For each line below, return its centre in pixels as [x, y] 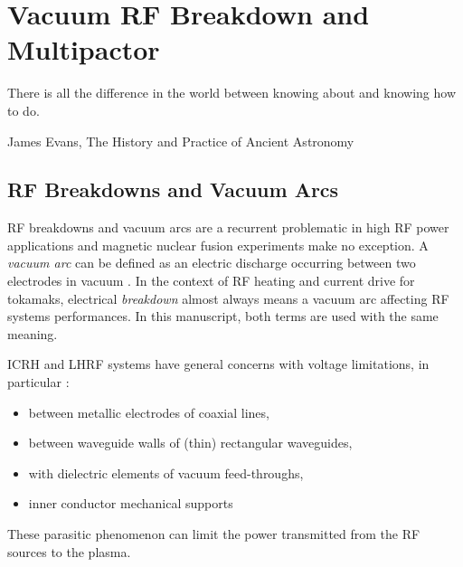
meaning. [33, 333]
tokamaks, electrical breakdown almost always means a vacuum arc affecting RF [228, 298]
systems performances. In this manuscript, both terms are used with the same [223, 316]
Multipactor [84, 49]
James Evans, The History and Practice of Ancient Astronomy [181, 141]
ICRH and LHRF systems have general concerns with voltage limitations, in [218, 364]
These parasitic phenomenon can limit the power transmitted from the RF [214, 534]
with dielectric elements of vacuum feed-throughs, [166, 472]
